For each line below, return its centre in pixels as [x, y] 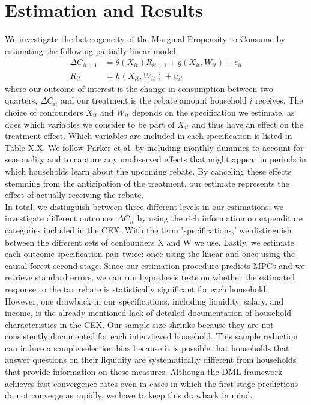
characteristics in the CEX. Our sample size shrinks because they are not [139, 324]
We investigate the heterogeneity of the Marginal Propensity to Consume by [145, 39]
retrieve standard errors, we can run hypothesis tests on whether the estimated [150, 277]
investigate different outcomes [59, 218]
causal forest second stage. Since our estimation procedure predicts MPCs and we [155, 265]
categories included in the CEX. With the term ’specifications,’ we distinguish [148, 230]
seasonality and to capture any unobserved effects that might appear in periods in [155, 159]
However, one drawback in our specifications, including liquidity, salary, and [144, 301]
